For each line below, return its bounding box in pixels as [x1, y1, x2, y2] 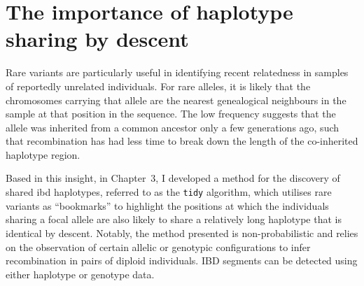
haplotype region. [6, 147, 80, 162]
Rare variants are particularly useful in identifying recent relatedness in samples [6, 65, 349, 80]
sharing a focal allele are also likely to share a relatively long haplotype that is [6, 212, 342, 227]
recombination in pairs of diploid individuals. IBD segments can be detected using [6, 253, 358, 268]
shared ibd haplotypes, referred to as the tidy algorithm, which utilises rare [6, 185, 332, 199]
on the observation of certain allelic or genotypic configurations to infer [6, 239, 311, 254]
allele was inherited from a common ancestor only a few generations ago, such [6, 120, 339, 134]
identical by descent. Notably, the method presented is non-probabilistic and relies [6, 225, 358, 240]
